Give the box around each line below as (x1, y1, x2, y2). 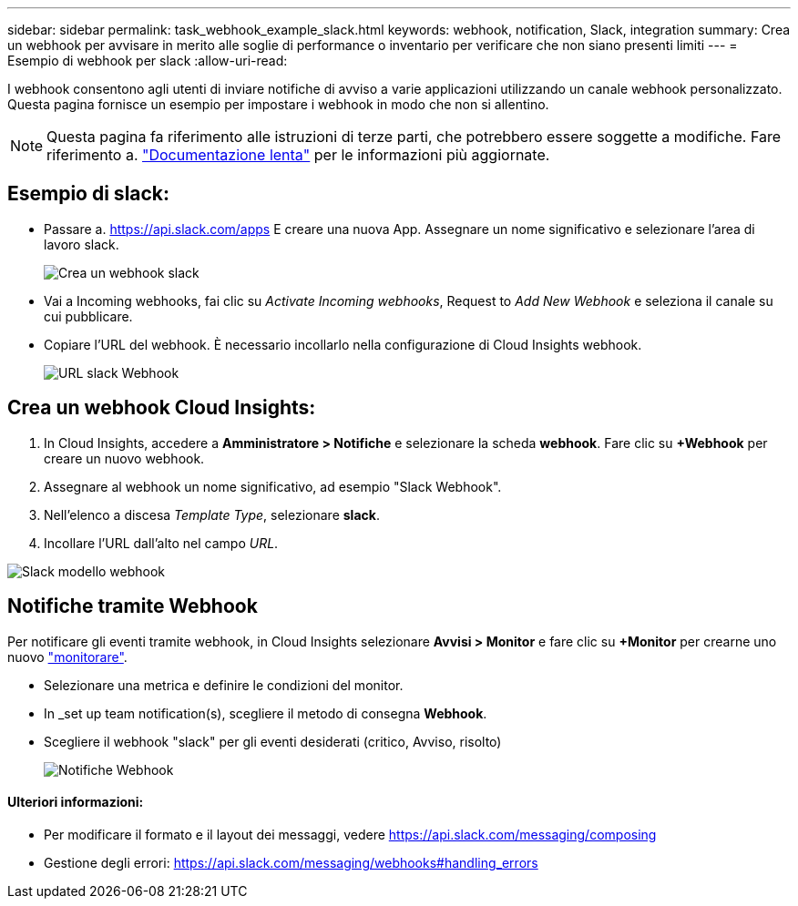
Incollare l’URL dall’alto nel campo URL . (44, 534, 279, 551)
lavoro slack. (44, 236, 119, 252)
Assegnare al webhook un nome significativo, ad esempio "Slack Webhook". (44, 478, 502, 494)
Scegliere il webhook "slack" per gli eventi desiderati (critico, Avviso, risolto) (44, 733, 502, 749)
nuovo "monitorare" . (7, 648, 128, 665)
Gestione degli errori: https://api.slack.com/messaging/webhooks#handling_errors (44, 854, 538, 870)
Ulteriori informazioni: (7, 794, 144, 810)
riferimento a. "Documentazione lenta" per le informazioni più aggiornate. (46, 146, 550, 164)
